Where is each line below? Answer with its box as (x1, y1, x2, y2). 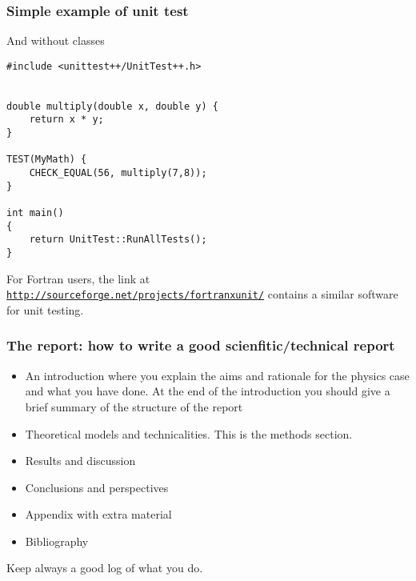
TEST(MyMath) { (6, 154, 87, 166)
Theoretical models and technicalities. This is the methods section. (25, 425, 353, 442)
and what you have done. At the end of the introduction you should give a (25, 383, 390, 399)
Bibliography (25, 532, 89, 549)
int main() (6, 207, 64, 219)
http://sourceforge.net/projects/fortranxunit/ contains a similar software (6, 286, 398, 303)
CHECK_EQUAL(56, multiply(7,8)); (29, 167, 207, 179)
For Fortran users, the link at (6, 270, 150, 286)
